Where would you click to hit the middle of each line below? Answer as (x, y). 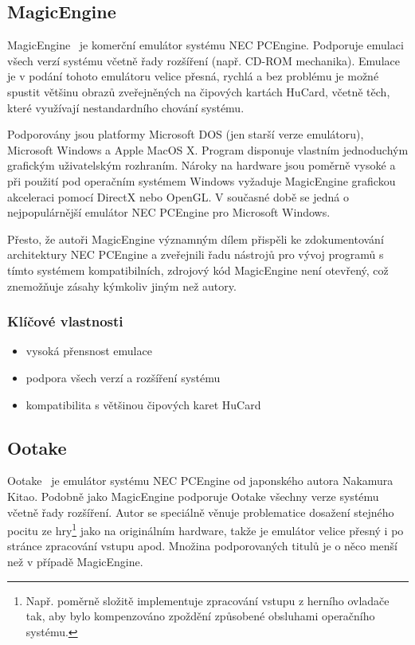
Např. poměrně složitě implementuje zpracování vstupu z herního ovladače (207, 600)
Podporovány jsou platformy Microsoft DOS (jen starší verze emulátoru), (186, 134)
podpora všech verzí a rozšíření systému (123, 377)
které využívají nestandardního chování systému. (126, 107)
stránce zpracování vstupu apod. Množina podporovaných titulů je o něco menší (202, 546)
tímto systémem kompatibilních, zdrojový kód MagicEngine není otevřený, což (198, 270)
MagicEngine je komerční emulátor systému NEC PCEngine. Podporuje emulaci (206, 45)
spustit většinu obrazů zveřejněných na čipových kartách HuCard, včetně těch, (199, 91)
